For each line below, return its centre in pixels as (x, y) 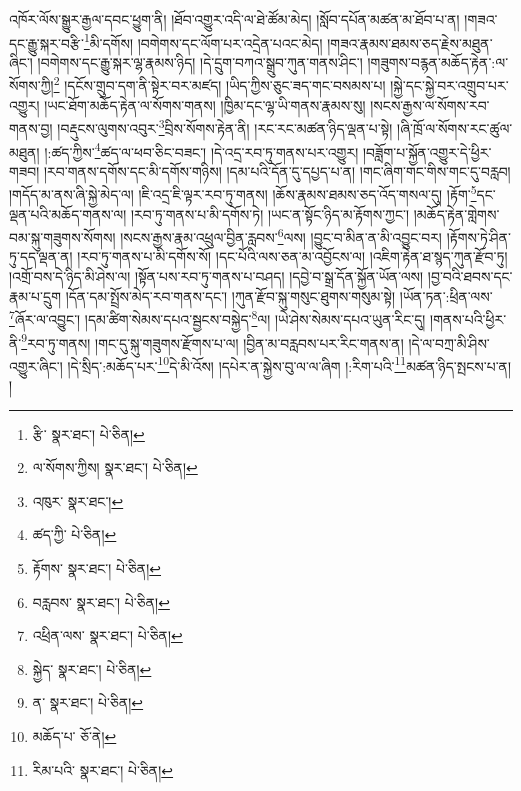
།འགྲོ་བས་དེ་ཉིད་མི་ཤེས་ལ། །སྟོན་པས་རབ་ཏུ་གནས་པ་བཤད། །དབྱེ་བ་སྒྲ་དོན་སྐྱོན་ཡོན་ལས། (216, 276)
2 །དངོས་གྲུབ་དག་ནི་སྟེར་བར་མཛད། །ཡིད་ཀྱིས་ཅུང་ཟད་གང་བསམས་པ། (219, 84)
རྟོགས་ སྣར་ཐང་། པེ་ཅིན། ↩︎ (97, 567)
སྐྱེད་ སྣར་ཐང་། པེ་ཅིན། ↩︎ (92, 668)
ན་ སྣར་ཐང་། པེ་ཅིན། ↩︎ (88, 702)
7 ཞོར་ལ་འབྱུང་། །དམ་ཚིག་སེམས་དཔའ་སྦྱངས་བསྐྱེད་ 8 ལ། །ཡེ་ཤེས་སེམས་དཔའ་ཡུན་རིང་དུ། (217, 317)
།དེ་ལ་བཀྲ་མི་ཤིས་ (449, 342)
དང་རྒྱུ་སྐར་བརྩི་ (46, 42)
